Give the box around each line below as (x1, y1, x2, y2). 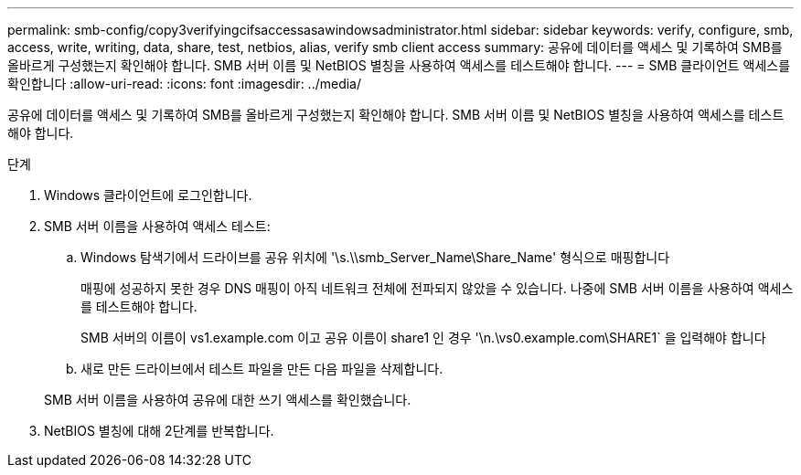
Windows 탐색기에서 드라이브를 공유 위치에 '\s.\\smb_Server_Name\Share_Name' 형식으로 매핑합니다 (80, 249, 670, 265)
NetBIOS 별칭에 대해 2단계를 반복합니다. (44, 423, 274, 438)
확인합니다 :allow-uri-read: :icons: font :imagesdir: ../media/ (7, 76, 362, 91)
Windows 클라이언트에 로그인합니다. (44, 187, 252, 203)
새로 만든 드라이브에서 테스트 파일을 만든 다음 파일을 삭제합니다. (80, 361, 443, 376)
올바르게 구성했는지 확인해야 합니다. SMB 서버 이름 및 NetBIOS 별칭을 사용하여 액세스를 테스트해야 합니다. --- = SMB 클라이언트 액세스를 (7, 58, 791, 73)
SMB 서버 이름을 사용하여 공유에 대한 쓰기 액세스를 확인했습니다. (44, 392, 411, 407)
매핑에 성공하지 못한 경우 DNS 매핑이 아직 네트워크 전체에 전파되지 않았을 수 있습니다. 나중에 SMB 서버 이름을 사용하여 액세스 (80, 280, 794, 296)
